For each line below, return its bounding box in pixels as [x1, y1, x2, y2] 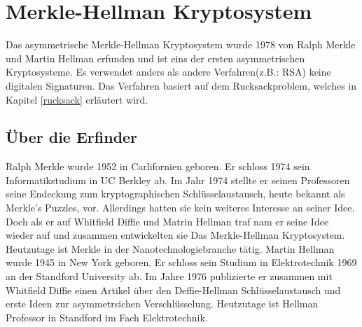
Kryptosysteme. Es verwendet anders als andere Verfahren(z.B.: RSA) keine [6, 64, 331, 79]
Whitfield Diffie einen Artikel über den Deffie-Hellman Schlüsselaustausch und [6, 282, 341, 297]
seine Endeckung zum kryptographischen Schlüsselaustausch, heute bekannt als [6, 186, 345, 201]
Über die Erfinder [6, 126, 138, 148]
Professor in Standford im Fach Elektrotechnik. [6, 309, 208, 324]
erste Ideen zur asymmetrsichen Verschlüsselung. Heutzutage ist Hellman [6, 296, 319, 311]
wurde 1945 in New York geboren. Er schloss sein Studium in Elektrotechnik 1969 [6, 255, 357, 270]
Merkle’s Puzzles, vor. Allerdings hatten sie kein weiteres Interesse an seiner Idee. [6, 200, 355, 215]
